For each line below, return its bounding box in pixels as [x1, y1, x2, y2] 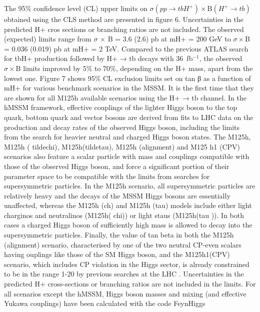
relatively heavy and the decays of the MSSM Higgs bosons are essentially [4, 190, 230, 200]
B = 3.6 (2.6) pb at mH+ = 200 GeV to [107, 33, 231, 44]
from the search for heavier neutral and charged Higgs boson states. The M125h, [4, 131, 251, 142]
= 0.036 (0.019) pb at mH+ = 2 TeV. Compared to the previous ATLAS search [4, 43, 248, 53]
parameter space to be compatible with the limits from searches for [4, 170, 210, 181]
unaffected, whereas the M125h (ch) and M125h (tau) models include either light [4, 200, 252, 210]
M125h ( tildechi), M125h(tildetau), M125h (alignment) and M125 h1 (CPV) [4, 141, 240, 151]
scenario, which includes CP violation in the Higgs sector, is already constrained [4, 258, 249, 269]
